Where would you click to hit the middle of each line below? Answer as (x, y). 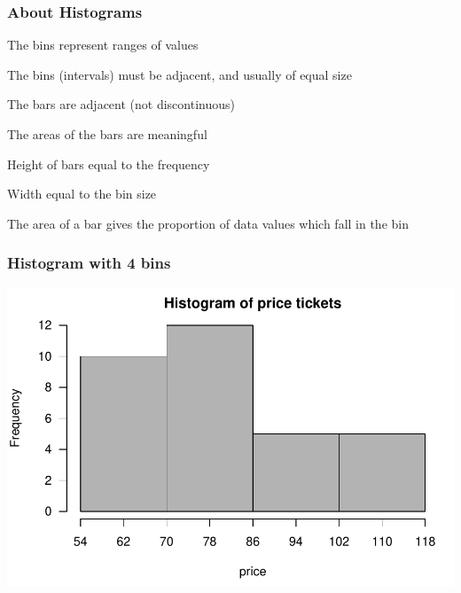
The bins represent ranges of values (103, 45)
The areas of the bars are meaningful (107, 134)
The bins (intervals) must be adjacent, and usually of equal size (180, 74)
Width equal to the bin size (82, 194)
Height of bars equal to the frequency (109, 164)
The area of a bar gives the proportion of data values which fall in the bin (208, 223)
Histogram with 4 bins (89, 263)
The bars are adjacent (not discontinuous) (121, 104)
